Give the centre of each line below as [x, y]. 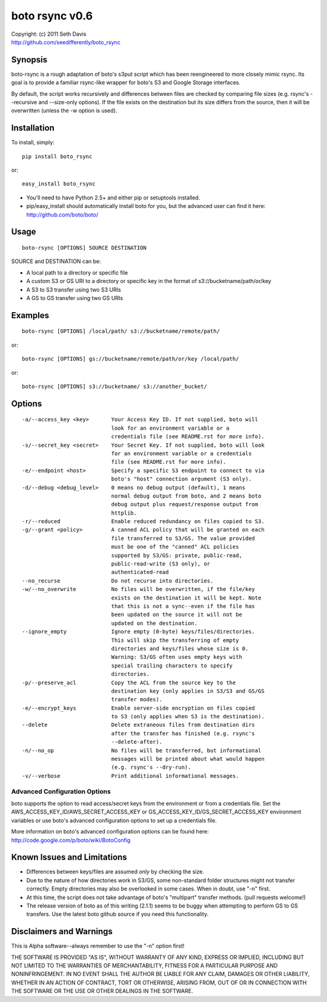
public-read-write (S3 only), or [161, 564]
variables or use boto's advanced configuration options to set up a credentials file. [114, 820]
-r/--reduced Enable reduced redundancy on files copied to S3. [143, 522]
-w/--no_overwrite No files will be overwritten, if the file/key [139, 589]
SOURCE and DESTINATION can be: [56, 261]
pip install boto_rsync [57, 156]
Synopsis [29, 60]
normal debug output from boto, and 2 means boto [186, 496]
